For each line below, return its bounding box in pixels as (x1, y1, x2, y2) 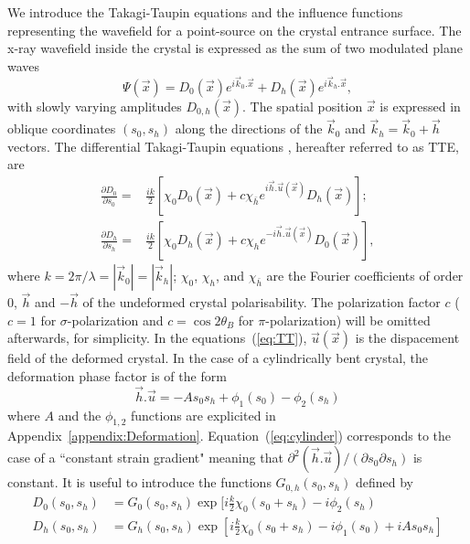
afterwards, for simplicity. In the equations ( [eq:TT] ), (7, 328, 307, 347)
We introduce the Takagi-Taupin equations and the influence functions (7, 3, 403, 21)
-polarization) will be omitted (265, 310, 431, 329)
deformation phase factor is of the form (7, 367, 227, 386)
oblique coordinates (7, 119, 116, 138)
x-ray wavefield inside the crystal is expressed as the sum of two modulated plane (7, 38, 463, 58)
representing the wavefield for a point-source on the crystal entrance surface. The (7, 20, 462, 39)
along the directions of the (175, 119, 323, 138)
